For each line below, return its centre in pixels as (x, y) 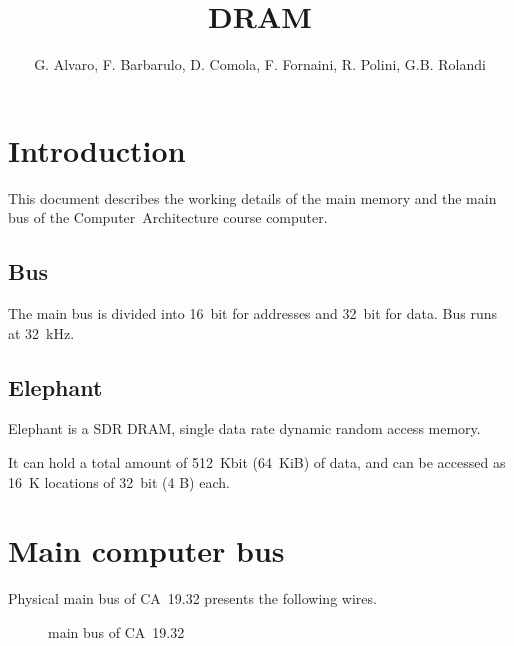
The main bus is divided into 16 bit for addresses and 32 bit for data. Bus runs (252, 313)
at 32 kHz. (41, 332)
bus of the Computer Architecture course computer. (168, 217)
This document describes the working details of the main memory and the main (252, 197)
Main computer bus (146, 550)
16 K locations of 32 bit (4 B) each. (119, 481)
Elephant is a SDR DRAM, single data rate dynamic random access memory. (244, 428)
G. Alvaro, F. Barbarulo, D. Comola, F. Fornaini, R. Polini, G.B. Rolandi (260, 64)
